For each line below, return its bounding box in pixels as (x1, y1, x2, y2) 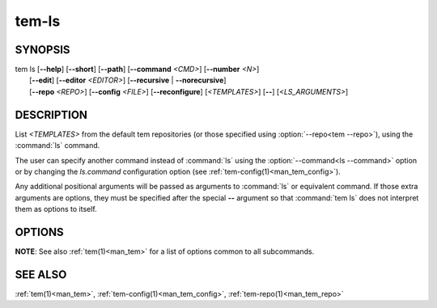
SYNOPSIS (15, 43, 70, 57)
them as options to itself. (15, 205, 97, 214)
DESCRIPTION (15, 108, 88, 121)
